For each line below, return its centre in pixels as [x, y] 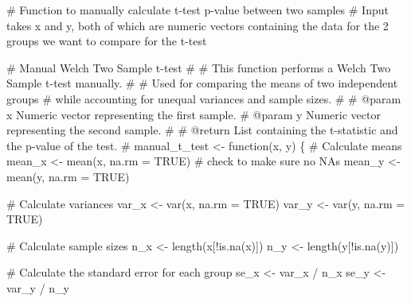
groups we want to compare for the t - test [107, 41]
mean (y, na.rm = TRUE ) [68, 176]
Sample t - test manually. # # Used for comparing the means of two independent [202, 83]
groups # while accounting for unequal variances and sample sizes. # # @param [204, 98]
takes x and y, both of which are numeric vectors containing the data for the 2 [198, 25]
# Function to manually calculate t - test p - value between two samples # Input [198, 10]
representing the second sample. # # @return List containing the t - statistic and [202, 130]
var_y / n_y [38, 287]
